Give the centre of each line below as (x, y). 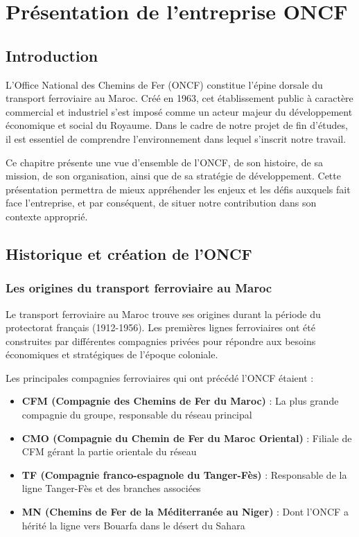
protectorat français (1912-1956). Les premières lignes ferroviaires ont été (160, 327)
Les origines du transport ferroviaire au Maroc (139, 288)
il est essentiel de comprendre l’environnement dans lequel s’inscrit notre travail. (176, 138)
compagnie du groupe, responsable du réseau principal (137, 415)
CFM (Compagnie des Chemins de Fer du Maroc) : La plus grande (180, 401)
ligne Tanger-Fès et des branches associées (111, 488)
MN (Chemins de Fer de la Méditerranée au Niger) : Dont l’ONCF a (185, 512)
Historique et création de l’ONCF (129, 253)
